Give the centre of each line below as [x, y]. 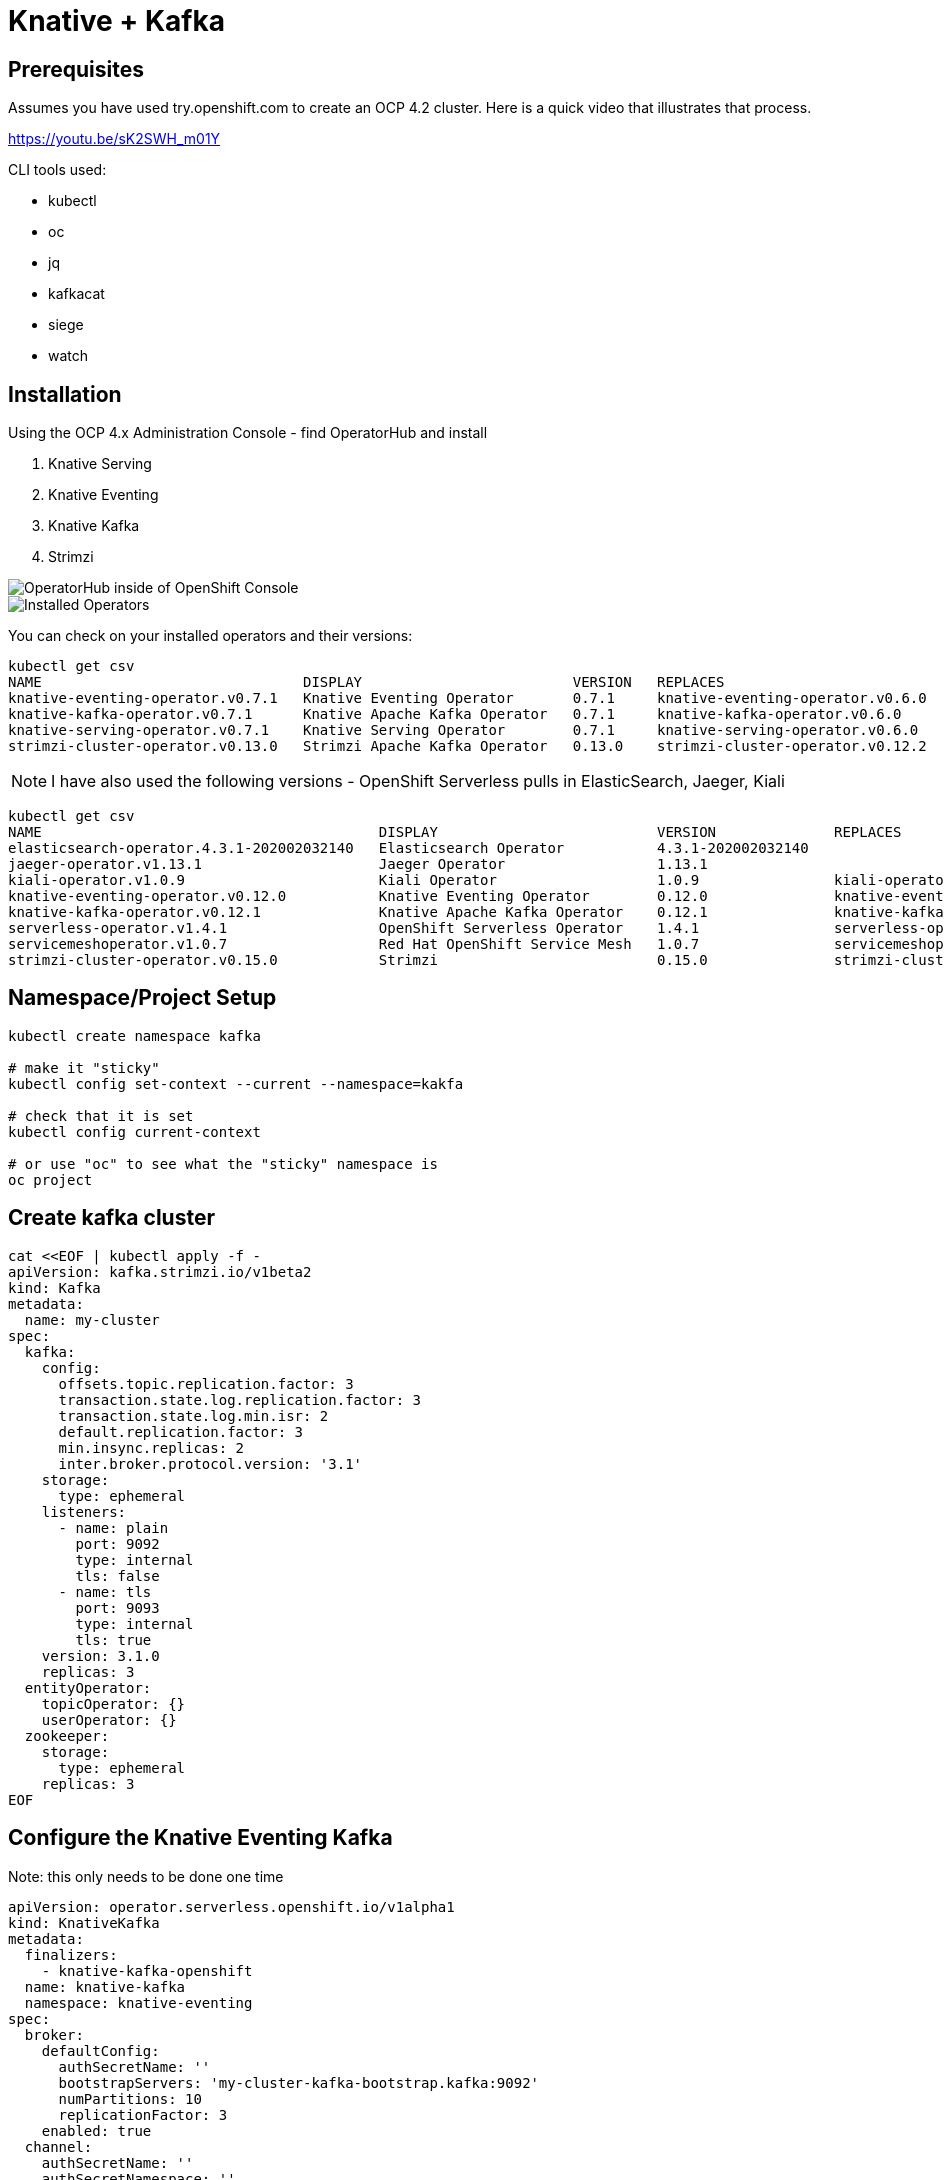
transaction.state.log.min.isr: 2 [193, 1415]
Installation [65, 394]
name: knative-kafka [105, 1986]
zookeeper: [67, 1735]
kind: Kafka [54, 1287]
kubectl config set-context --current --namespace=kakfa [236, 1083]
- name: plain [113, 1527]
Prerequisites [76, 69]
